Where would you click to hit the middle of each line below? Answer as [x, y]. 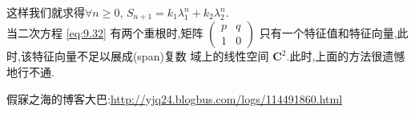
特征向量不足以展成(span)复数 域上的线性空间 [150, 56]
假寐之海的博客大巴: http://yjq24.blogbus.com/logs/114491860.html [175, 98]
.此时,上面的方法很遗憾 [346, 56]
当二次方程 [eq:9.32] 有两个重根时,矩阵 [105, 33]
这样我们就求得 [46, 12]
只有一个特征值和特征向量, [328, 33]
